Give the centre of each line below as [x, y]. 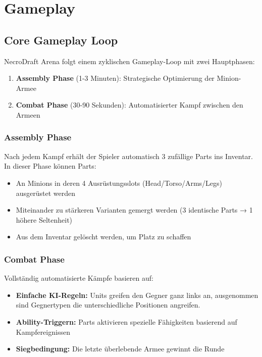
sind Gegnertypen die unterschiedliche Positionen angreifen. [108, 305]
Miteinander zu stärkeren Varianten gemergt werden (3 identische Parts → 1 [134, 210]
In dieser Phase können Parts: [50, 166]
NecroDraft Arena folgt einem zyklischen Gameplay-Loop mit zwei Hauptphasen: [129, 61]
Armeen [28, 114]
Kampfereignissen [43, 331]
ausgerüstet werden [46, 193]
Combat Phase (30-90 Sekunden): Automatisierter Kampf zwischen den [129, 105]
